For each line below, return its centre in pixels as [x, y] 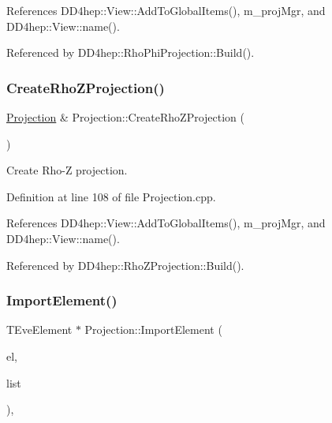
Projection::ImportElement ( [153, 329]
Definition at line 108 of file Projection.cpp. [111, 196]
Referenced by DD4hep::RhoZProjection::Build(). [125, 265]
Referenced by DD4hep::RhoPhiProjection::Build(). [131, 52]
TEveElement [39, 329]
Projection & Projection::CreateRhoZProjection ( [125, 117]
